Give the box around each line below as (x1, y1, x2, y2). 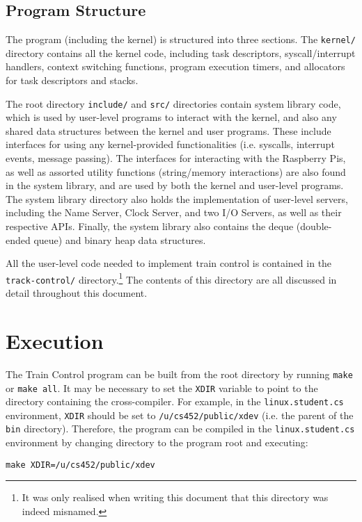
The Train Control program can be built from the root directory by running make (6, 366, 353, 381)
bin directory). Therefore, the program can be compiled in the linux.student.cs (6, 421, 355, 436)
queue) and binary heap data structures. (33, 232, 206, 247)
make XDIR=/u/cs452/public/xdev (6, 459, 155, 470)
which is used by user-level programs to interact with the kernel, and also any (6, 110, 337, 124)
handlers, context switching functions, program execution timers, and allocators (6, 59, 345, 74)
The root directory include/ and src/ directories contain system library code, (6, 96, 341, 111)
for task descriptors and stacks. (6, 73, 139, 88)
